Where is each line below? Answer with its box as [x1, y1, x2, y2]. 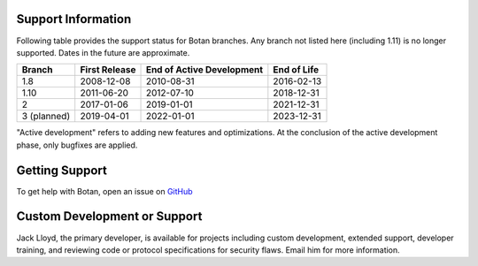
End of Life [273, 64, 320, 76]
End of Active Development [145, 64, 264, 76]
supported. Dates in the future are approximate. [16, 47, 190, 57]
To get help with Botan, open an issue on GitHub [16, 186, 194, 196]
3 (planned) [21, 110, 71, 123]
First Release [80, 64, 136, 76]
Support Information [16, 11, 132, 27]
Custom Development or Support [16, 209, 203, 224]
